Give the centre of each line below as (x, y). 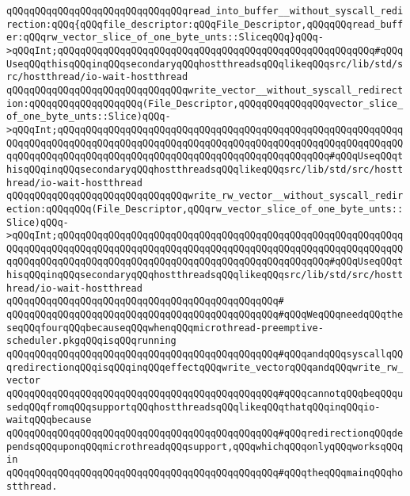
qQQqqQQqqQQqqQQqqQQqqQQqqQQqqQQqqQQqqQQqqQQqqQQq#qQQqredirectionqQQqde (205, 433)
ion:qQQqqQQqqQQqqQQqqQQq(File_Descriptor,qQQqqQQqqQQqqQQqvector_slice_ (205, 103)
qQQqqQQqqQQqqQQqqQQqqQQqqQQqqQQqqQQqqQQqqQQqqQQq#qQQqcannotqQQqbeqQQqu (205, 394)
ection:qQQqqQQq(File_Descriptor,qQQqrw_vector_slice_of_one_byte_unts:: (205, 209)
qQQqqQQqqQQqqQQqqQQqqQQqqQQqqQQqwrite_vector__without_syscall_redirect (205, 90)
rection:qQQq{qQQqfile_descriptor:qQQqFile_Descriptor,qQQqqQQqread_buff (205, 24)
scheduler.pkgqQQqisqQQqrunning (91, 341)
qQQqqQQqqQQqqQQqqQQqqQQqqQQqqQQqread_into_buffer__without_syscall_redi (205, 11)
